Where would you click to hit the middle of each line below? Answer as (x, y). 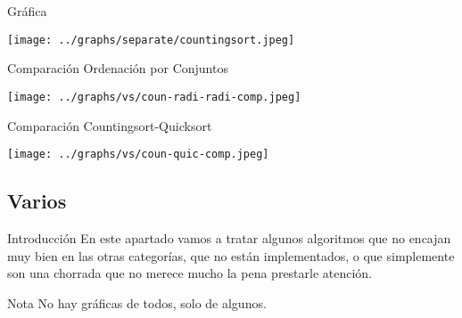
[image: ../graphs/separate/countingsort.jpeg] (151, 40)
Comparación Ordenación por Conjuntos (118, 68)
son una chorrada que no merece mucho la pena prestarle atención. (190, 273)
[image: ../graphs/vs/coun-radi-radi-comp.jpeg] (154, 97)
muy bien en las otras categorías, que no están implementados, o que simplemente (231, 255)
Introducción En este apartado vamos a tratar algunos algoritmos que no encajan (229, 237)
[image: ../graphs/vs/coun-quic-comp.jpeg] (138, 155)
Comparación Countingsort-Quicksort (110, 125)
